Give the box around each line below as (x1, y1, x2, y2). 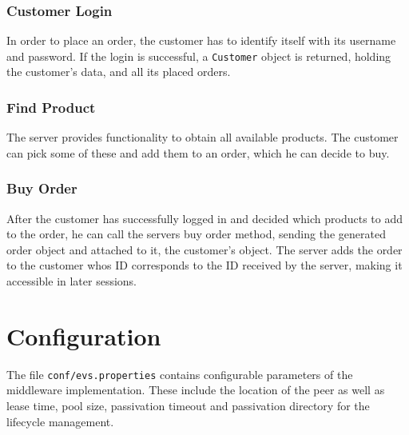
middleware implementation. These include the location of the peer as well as (6, 381, 385, 398)
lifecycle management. (6, 413, 114, 429)
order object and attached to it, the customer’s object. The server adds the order (6, 241, 403, 257)
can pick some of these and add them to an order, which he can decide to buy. (6, 144, 390, 161)
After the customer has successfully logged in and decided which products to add (6, 210, 403, 226)
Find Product (6, 97, 96, 117)
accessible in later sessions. (6, 273, 137, 289)
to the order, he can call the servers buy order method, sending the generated (6, 225, 386, 242)
